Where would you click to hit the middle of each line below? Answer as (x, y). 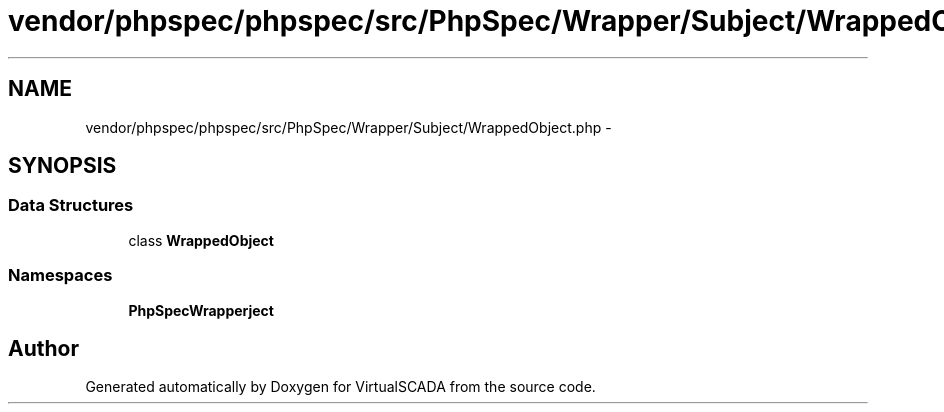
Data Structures (71, 205)
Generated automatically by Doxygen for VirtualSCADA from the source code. (340, 387)
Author (43, 348)
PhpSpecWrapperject (201, 310)
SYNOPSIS (62, 166)
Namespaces (60, 275)
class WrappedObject (201, 240)
